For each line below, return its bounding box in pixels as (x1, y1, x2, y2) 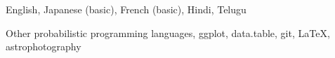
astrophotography (6, 39, 81, 54)
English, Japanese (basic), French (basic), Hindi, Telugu (6, 2, 247, 16)
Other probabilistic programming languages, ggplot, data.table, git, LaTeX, (6, 25, 330, 40)
